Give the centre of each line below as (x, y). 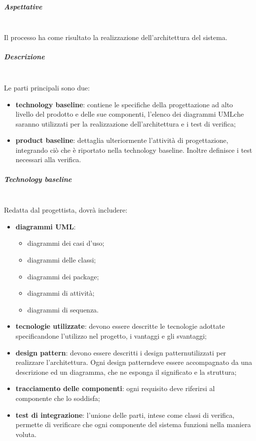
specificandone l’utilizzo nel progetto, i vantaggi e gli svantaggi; (111, 335)
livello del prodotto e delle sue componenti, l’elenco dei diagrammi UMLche (130, 114)
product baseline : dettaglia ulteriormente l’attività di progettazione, (122, 140)
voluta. (26, 434)
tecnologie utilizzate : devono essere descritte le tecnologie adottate (120, 326)
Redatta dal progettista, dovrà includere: (66, 210)
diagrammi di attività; (61, 293)
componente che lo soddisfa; (58, 398)
